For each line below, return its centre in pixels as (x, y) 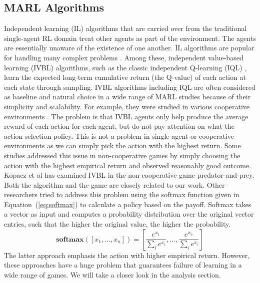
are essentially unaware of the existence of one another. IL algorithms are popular (129, 48)
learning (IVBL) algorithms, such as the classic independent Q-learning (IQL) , (125, 67)
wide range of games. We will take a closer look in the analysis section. (112, 274)
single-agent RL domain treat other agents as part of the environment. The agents (130, 38)
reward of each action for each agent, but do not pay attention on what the (119, 126)
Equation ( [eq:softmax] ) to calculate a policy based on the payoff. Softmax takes (128, 204)
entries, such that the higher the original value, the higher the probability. (117, 224)
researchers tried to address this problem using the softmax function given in (122, 194)
